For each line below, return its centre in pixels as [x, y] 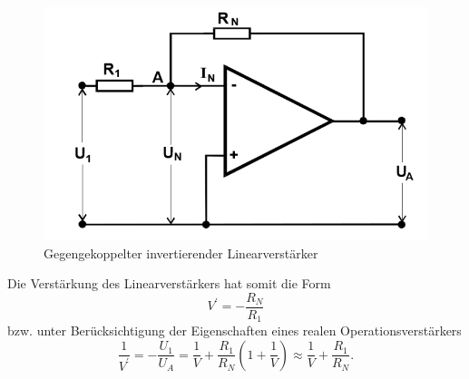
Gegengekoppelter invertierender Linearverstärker [181, 253]
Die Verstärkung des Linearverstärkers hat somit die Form [169, 283]
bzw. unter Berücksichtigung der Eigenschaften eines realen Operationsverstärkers [234, 330]
